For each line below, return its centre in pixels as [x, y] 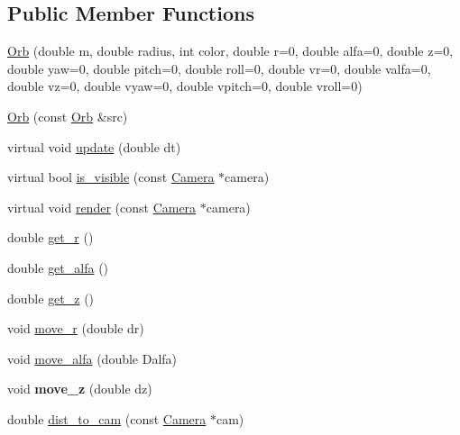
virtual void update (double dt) [94, 146]
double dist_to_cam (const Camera [107, 418]
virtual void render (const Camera [102, 207]
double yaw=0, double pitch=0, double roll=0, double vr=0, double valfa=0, [219, 68]
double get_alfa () [58, 267]
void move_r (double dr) [76, 328]
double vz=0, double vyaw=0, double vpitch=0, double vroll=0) [185, 86]
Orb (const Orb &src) [68, 116]
